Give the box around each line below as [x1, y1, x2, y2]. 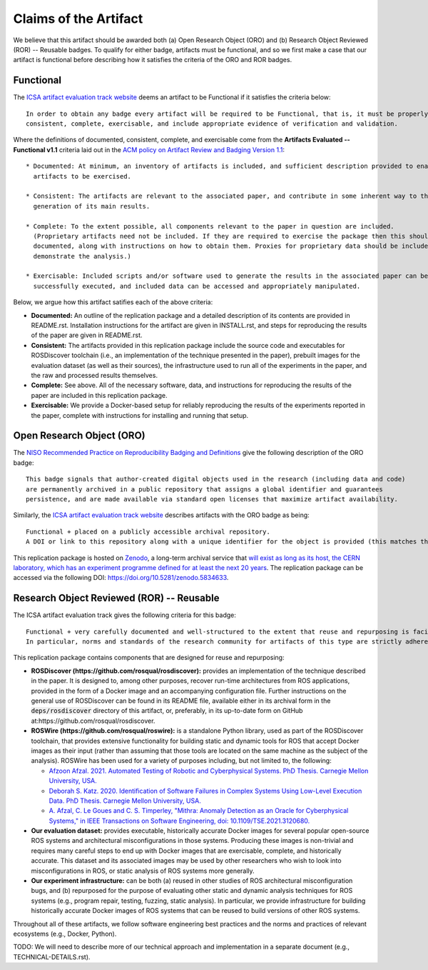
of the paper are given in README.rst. [31, 331, 143, 339]
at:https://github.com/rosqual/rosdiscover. [31, 716, 156, 725]
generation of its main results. [33, 202, 151, 210]
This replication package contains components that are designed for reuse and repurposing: [13, 654, 285, 662]
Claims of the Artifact [13, 11, 143, 26]
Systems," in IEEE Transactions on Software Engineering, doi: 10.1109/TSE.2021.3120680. [49, 816, 310, 825]
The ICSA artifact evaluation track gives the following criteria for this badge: [13, 611, 237, 619]
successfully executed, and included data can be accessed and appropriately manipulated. [33, 282, 361, 290]
